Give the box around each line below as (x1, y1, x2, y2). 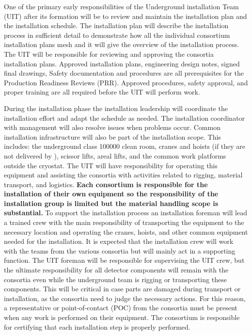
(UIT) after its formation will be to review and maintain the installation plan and (4, 11, 247, 21)
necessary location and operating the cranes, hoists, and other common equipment (4, 226, 248, 237)
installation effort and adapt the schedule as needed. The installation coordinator (4, 112, 245, 123)
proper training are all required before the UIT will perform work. (4, 87, 200, 97)
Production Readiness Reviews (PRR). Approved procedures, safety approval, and (4, 77, 248, 87)
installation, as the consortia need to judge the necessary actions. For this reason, (4, 293, 246, 303)
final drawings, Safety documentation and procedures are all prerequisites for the (4, 68, 244, 78)
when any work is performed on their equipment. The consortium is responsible (4, 312, 240, 322)
